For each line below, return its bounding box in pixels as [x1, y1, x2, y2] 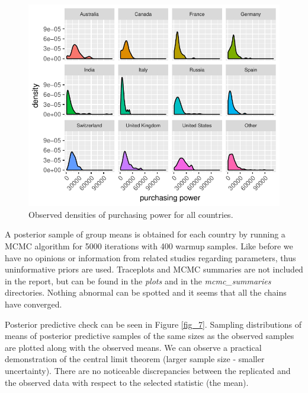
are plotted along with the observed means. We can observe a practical [5, 341, 262, 353]
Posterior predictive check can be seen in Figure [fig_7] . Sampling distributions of [5, 318, 302, 330]
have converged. [5, 297, 62, 310]
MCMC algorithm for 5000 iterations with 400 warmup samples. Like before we [5, 239, 293, 252]
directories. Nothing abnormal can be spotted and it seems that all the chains [5, 286, 287, 299]
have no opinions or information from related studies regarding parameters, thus [5, 251, 296, 264]
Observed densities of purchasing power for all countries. [28, 208, 233, 220]
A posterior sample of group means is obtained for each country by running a [5, 228, 285, 240]
